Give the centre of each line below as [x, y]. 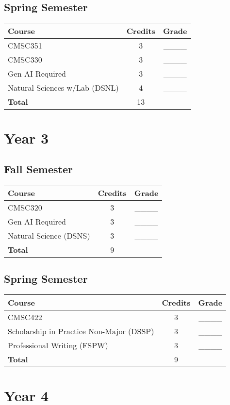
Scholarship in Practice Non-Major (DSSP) [81, 331]
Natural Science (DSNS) [49, 235]
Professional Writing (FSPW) [58, 345]
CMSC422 [25, 317]
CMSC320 [25, 207]
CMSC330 [25, 60]
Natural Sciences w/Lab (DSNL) [63, 88]
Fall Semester [38, 169]
